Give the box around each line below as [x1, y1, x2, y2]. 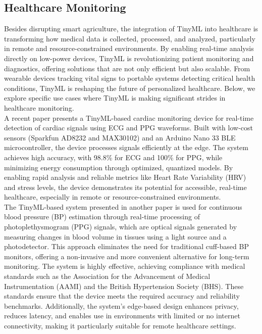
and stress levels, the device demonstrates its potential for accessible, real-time [4, 181, 247, 192]
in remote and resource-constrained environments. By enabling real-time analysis [4, 43, 254, 54]
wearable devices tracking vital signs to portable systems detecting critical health [4, 73, 255, 83]
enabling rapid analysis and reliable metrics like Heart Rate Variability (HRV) [4, 172, 246, 182]
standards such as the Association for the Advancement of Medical [4, 271, 211, 281]
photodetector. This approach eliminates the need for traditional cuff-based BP [4, 241, 249, 252]
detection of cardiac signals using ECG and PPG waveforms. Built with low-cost [4, 122, 253, 133]
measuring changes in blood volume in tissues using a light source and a [4, 231, 227, 242]
